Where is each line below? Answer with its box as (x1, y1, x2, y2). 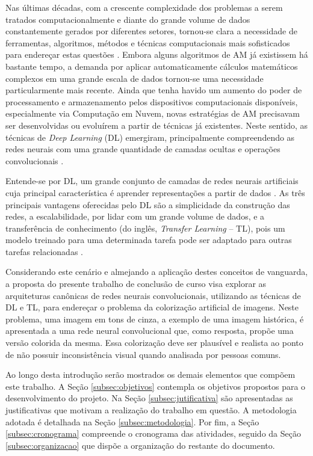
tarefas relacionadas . (5, 245, 83, 257)
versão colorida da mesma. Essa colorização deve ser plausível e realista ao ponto (5, 336, 303, 349)
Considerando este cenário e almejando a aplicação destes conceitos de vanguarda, (5, 265, 308, 278)
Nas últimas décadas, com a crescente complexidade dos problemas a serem (5, 1, 283, 13)
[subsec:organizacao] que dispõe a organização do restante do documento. (5, 439, 275, 451)
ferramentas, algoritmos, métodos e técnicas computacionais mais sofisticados (5, 36, 290, 49)
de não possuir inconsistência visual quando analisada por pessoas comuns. (5, 348, 281, 360)
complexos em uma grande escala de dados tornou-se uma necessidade (5, 72, 264, 84)
